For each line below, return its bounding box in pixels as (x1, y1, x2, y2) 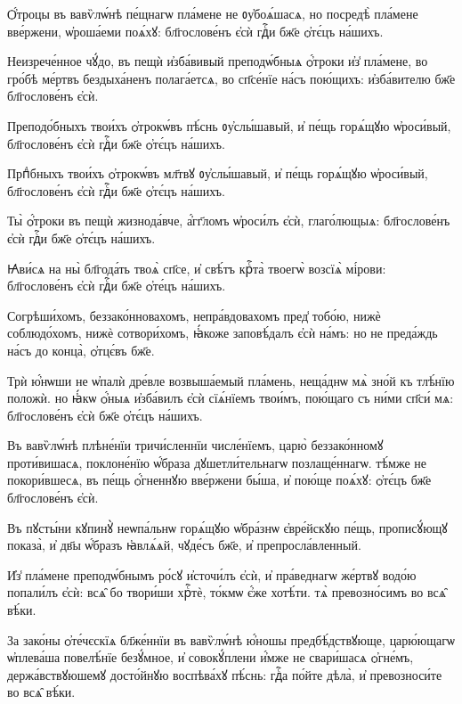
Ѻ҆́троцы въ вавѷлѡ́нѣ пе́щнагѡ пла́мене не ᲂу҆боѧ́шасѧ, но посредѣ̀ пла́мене (7, 4, 418, 22)
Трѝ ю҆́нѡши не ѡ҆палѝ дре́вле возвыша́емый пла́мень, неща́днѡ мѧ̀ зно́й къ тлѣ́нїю (7, 371, 455, 389)
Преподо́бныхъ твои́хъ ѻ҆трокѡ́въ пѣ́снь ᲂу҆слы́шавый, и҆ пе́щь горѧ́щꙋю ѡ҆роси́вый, (7, 116, 451, 135)
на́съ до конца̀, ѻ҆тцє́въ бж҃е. (7, 340, 155, 359)
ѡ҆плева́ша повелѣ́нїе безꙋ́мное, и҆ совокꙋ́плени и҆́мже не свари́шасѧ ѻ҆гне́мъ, (7, 648, 414, 667)
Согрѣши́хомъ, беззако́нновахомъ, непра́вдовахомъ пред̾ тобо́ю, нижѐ (7, 306, 381, 324)
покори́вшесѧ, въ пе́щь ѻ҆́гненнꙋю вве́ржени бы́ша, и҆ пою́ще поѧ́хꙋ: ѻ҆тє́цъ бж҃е (7, 471, 432, 489)
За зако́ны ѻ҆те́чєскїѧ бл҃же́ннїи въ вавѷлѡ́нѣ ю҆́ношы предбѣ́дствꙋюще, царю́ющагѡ (7, 630, 455, 649)
